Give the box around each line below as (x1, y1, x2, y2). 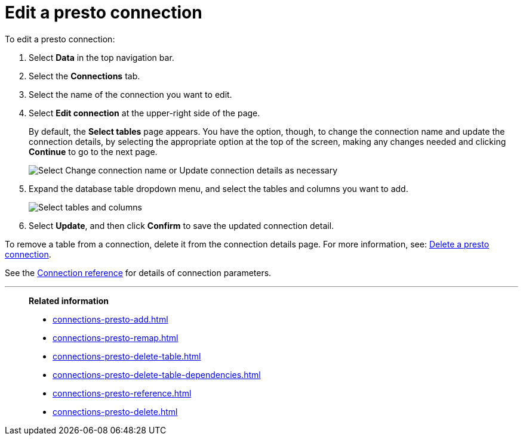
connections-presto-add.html (53, 314, 168, 324)
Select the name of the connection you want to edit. (29, 89, 232, 100)
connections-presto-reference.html (53, 388, 192, 398)
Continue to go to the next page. (29, 146, 158, 157)
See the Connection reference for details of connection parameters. (5, 267, 272, 278)
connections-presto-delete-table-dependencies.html (53, 369, 261, 380)
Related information (29, 295, 109, 306)
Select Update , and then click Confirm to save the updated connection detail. (29, 220, 334, 231)
